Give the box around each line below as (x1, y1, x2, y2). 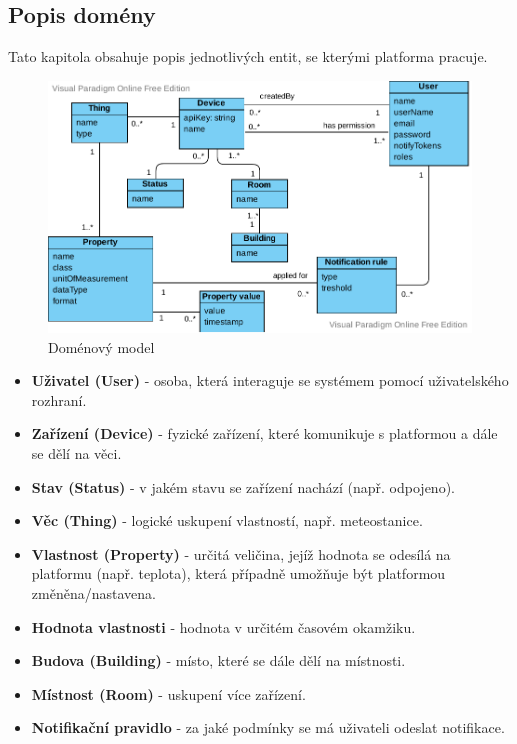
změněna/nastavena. (31, 582, 156, 603)
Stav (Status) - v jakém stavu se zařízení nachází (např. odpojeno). (31, 476, 455, 497)
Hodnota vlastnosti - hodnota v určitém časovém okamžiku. (31, 616, 416, 637)
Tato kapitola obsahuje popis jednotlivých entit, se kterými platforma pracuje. (8, 46, 488, 67)
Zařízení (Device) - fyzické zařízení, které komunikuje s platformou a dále (31, 423, 498, 444)
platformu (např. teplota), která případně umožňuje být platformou (31, 563, 446, 584)
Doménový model (48, 336, 155, 357)
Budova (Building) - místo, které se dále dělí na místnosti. (31, 650, 406, 671)
